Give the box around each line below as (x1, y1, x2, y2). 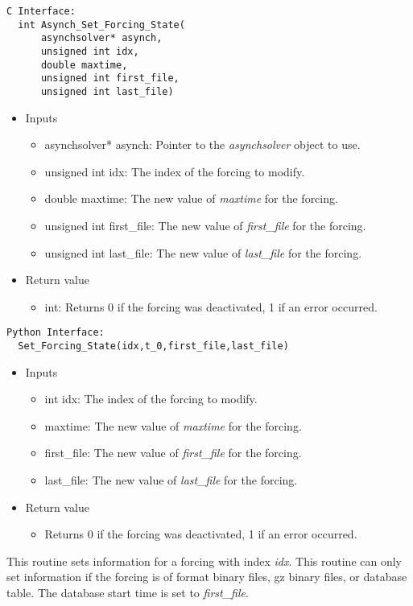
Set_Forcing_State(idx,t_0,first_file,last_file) (18, 340, 289, 352)
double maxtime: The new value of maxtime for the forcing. (44, 190, 338, 207)
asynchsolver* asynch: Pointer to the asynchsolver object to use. (44, 136, 361, 153)
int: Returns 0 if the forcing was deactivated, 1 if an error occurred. (44, 298, 378, 315)
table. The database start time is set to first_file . (6, 584, 249, 600)
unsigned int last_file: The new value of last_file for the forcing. (44, 244, 362, 261)
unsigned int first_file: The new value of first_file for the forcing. (44, 216, 366, 233)
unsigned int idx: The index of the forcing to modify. (44, 163, 305, 179)
